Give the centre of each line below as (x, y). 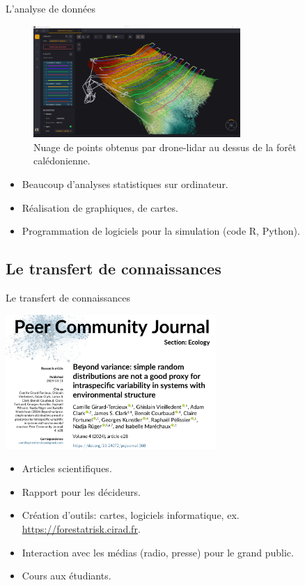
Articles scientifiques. (67, 468)
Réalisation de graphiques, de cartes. (100, 207)
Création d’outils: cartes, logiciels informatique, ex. (131, 515)
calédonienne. (62, 161)
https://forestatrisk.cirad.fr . (81, 528)
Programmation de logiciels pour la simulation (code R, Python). (161, 231)
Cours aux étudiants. (67, 576)
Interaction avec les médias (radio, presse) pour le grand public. (158, 552)
